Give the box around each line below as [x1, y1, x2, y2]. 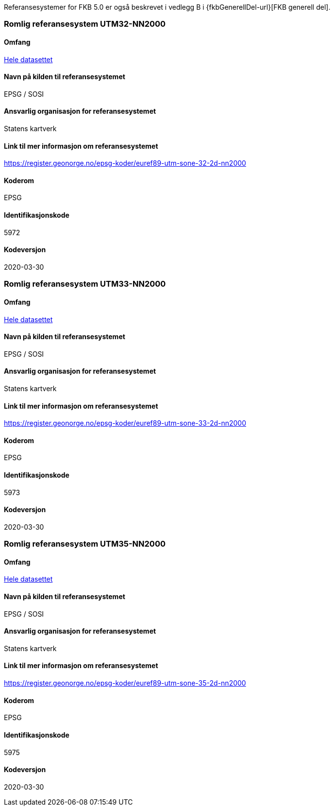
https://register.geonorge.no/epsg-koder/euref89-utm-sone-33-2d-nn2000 [4, 419, 247, 428]
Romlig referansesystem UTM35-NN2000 [4, 539, 166, 549]
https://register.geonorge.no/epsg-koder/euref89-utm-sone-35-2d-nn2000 [4, 679, 246, 688]
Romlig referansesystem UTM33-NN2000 [4, 279, 166, 289]
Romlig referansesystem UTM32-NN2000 [4, 19, 166, 29]
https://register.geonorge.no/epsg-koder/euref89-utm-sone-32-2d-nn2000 [4, 159, 246, 168]
